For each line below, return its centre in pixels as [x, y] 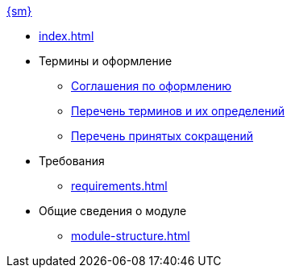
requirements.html [119, 186]
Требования [72, 161]
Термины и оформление [106, 61]
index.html [67, 36]
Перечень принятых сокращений [162, 136]
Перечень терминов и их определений [178, 111]
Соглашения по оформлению [152, 86]
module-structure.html [131, 236]
